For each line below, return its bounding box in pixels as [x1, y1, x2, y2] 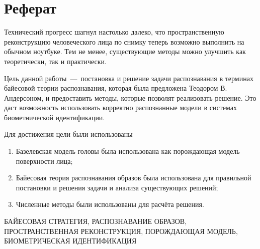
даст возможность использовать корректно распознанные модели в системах [4, 102, 237, 113]
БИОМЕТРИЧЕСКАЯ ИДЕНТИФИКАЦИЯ [4, 235, 137, 246]
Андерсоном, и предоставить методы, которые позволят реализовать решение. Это [4, 92, 256, 103]
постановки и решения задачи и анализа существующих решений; [16, 182, 218, 192]
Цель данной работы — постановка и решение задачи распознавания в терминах [4, 73, 253, 83]
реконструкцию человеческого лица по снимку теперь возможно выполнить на [4, 36, 244, 47]
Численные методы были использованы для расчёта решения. [16, 199, 204, 209]
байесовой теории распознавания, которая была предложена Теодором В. [4, 83, 227, 93]
